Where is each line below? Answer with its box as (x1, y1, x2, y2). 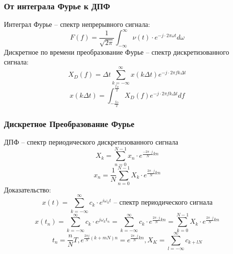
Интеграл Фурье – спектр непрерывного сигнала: (4, 19, 150, 29)
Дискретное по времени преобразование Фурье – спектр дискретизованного (4, 47, 230, 57)
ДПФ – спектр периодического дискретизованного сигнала (4, 137, 178, 147)
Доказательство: (4, 184, 51, 194)
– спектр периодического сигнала (114, 199, 213, 207)
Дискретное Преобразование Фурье (4, 117, 135, 129)
